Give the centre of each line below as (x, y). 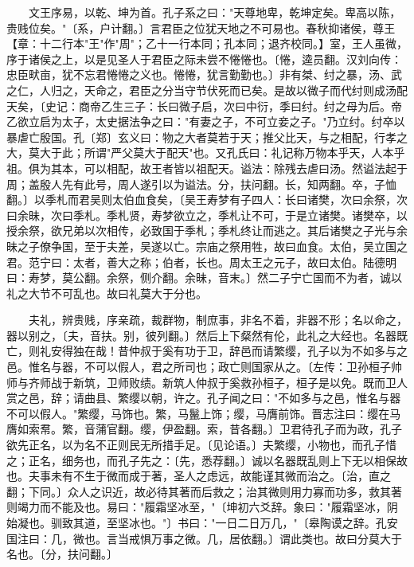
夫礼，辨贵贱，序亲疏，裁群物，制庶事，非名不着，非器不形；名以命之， (218, 320)
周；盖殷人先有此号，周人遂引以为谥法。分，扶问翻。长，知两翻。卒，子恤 (201, 184)
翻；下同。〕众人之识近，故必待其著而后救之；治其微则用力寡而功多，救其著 (204, 491)
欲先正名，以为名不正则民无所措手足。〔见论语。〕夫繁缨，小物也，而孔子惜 (201, 445)
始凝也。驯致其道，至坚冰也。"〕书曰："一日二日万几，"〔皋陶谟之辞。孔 (197, 522)
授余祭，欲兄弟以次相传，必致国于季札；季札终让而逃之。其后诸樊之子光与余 (207, 231)
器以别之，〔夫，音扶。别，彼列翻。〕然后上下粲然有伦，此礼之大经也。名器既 (207, 335)
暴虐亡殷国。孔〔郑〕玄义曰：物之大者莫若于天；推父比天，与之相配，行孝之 (207, 137)
